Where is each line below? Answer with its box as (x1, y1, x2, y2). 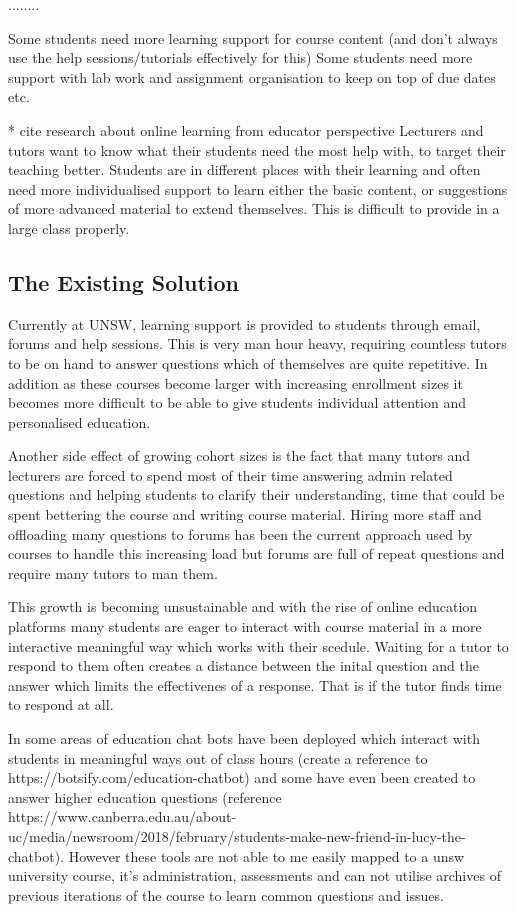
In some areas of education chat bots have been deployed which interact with (8, 728, 480, 749)
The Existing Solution (8, 266, 239, 297)
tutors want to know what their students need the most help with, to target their (8, 139, 506, 160)
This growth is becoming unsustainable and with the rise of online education (8, 596, 478, 617)
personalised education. (8, 411, 151, 432)
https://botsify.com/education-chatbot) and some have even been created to (8, 767, 476, 788)
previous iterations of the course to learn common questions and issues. (8, 884, 444, 905)
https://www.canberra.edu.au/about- (8, 806, 237, 827)
